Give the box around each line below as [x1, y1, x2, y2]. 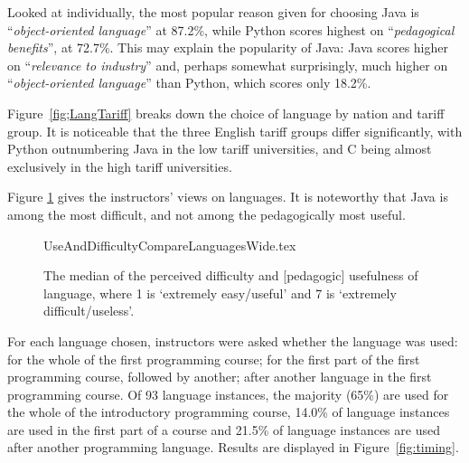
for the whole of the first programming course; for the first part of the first [7, 349, 420, 368]
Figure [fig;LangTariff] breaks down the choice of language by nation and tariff [7, 103, 445, 122]
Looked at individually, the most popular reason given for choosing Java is [7, 3, 419, 21]
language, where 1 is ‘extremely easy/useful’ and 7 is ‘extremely [43, 283, 397, 302]
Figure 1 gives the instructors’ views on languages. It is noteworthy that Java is [7, 187, 448, 206]
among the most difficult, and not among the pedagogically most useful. [7, 204, 406, 223]
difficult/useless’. [43, 301, 135, 320]
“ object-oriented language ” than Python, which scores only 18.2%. [7, 73, 371, 92]
